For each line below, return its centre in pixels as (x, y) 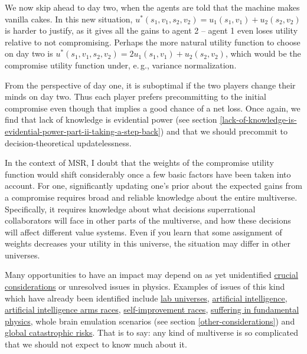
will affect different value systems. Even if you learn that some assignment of (143, 232)
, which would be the (263, 53)
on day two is (29, 53)
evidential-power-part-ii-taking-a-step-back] (83, 131)
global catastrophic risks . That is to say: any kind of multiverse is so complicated (151, 332)
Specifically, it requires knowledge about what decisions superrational (130, 209)
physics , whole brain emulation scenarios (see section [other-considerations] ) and (150, 321)
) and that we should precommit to (224, 131)
